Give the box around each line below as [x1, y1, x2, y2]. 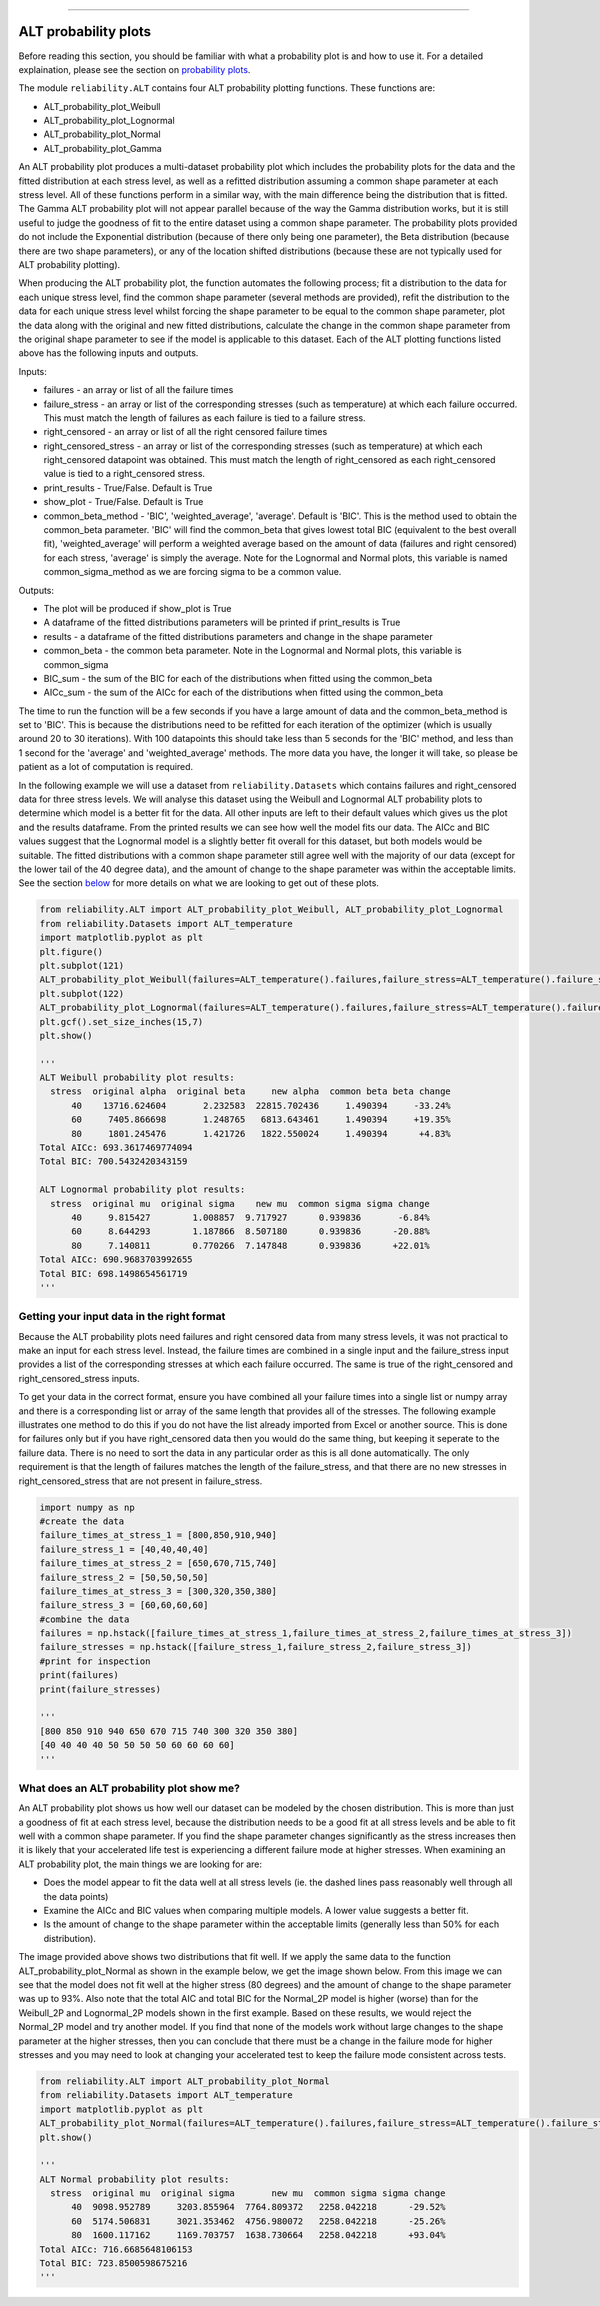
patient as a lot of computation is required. [18, 761, 194, 773]
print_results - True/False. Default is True [43, 481, 213, 494]
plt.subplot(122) [39, 988, 125, 999]
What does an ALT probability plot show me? [18, 1781, 240, 1795]
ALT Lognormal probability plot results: [39, 1184, 246, 1195]
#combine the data [39, 1613, 130, 1625]
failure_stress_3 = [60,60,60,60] [39, 1600, 209, 1611]
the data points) [43, 1890, 109, 1902]
